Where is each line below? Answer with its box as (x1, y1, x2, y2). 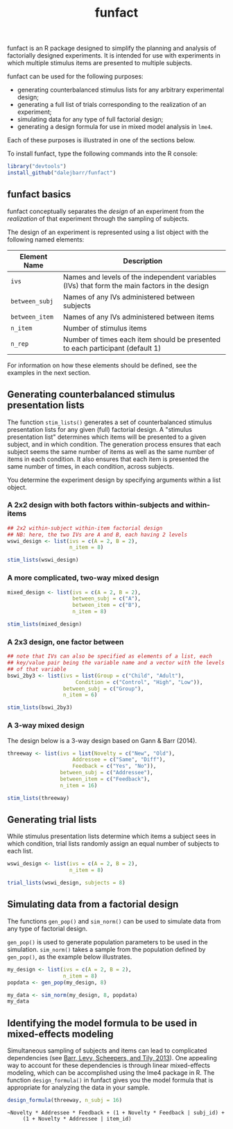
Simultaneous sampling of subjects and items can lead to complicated (7, 1046, 207, 1055)
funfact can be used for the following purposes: (7, 72, 144, 81)
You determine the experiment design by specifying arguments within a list (7, 476, 221, 484)
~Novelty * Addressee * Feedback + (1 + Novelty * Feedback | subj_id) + (7, 1109, 225, 1116)
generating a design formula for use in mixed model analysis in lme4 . (17, 123, 213, 131)
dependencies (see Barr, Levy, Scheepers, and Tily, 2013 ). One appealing (7, 1054, 217, 1062)
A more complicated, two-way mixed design (7, 573, 159, 583)
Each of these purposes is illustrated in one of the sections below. (7, 136, 196, 144)
